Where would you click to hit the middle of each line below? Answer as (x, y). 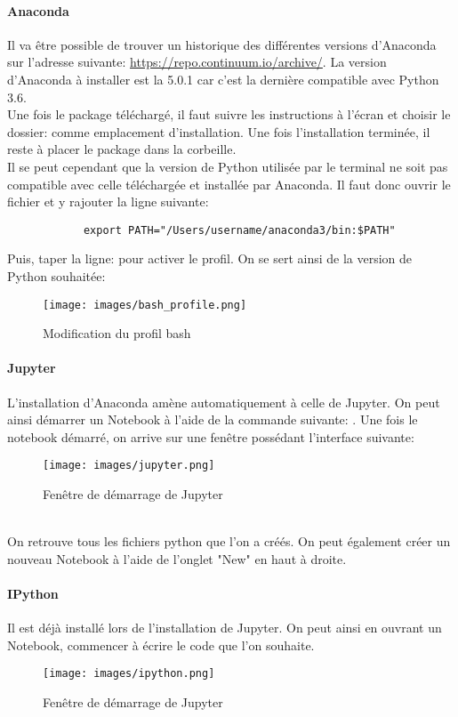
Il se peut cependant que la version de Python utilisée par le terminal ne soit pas (228, 166)
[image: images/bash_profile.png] (145, 305)
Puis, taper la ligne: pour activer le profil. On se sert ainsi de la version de (210, 258)
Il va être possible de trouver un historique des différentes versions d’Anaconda (222, 44)
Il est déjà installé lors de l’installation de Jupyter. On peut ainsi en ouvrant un (225, 628)
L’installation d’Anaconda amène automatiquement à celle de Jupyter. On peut (224, 402)
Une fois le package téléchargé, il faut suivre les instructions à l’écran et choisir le (229, 114)
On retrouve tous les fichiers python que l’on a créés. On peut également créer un (229, 541)
